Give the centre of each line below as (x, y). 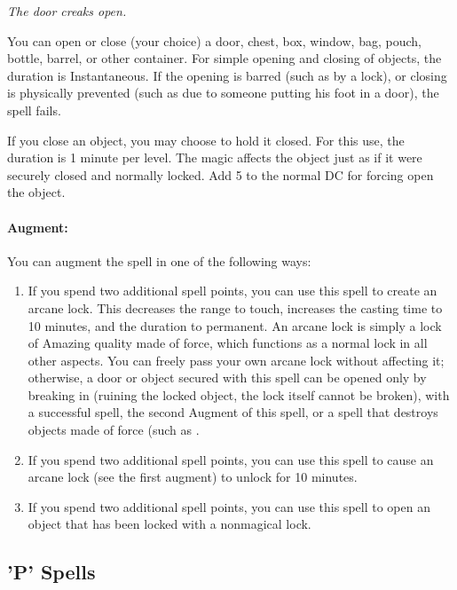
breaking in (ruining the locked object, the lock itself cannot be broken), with (239, 394)
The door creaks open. (67, 11)
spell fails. (34, 110)
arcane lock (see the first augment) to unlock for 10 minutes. (193, 477)
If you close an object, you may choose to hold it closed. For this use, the (206, 140)
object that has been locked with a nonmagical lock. (169, 524)
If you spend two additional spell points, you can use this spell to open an (229, 506)
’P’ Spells (51, 572)
